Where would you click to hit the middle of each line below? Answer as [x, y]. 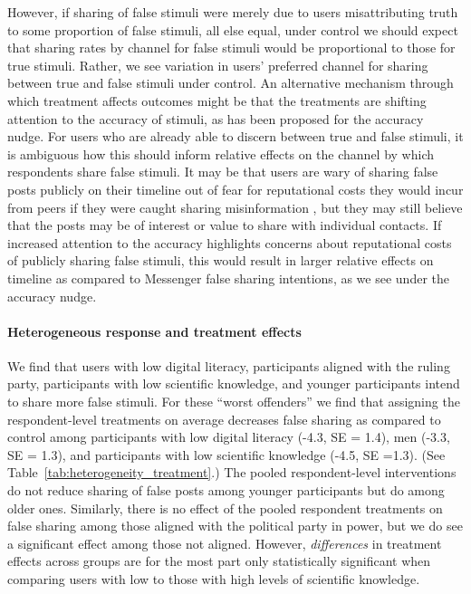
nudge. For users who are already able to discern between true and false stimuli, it [235, 136]
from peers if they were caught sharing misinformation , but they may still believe [235, 207]
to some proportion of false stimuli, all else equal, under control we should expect [233, 29]
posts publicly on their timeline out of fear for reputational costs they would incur [235, 189]
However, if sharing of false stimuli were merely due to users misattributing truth [233, 12]
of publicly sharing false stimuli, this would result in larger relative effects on [221, 260]
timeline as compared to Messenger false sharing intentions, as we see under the [228, 278]
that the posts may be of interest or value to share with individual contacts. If [225, 225]
